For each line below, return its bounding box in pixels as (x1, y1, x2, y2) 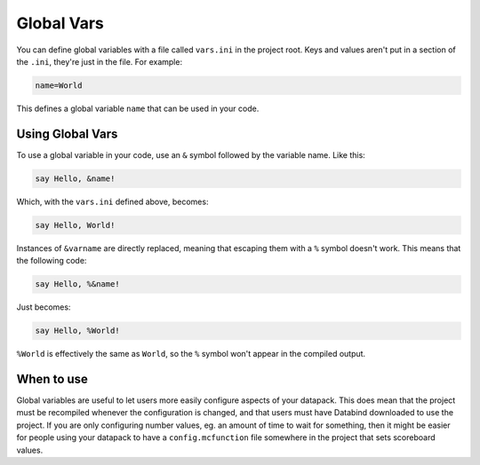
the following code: (16, 256, 87, 266)
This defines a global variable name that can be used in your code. (16, 103, 260, 114)
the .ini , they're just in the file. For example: (16, 56, 182, 67)
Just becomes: (16, 302, 71, 312)
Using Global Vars (16, 126, 118, 141)
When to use (16, 371, 89, 386)
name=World (35, 80, 83, 91)
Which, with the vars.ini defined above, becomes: (16, 196, 209, 207)
